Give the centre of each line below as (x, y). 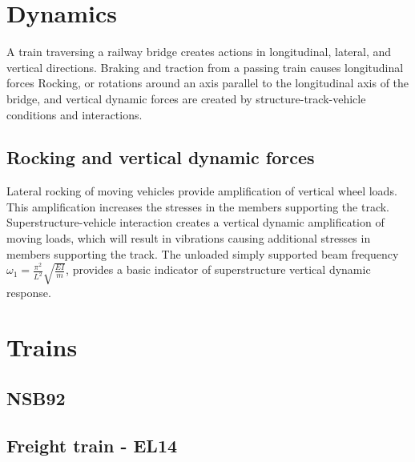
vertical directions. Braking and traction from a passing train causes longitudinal (205, 67)
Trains (42, 347)
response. (29, 292)
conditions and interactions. (75, 114)
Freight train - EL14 (92, 445)
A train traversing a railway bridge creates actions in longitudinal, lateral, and (199, 52)
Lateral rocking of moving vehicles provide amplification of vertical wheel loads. (202, 191)
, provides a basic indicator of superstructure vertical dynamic (218, 269)
